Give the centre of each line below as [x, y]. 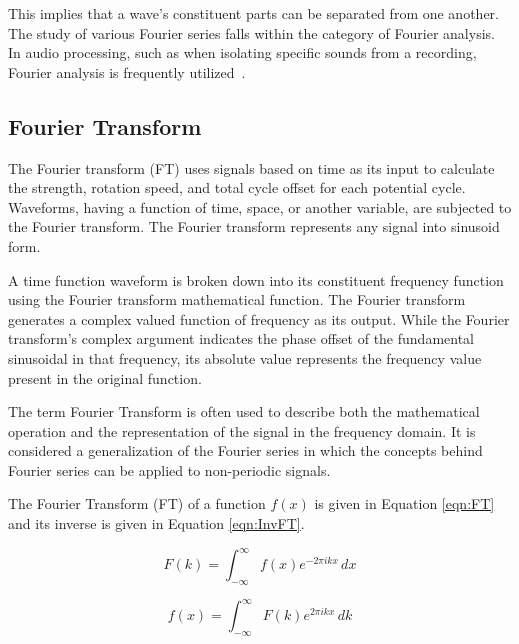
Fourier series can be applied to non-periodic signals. [169, 469]
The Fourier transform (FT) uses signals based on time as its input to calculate [251, 167]
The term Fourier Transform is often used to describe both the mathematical [244, 411]
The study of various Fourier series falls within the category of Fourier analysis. [251, 32]
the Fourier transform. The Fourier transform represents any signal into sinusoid [254, 226]
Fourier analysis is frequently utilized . [127, 71]
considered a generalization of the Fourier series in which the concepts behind [245, 450]
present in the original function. [105, 377]
